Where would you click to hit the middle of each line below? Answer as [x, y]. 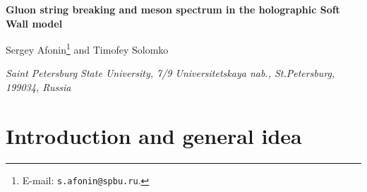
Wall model [34, 23]
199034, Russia [38, 87]
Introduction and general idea [154, 135]
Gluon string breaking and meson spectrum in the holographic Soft [173, 9]
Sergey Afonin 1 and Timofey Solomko [87, 48]
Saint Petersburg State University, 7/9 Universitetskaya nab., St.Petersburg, [170, 73]
